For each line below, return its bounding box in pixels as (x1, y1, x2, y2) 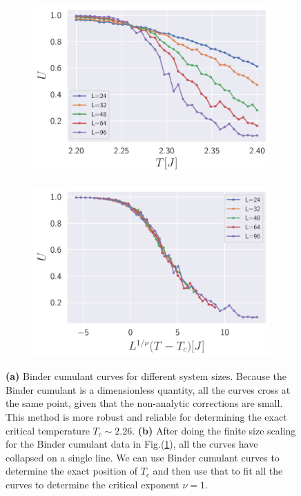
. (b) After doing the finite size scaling (132, 423, 296, 437)
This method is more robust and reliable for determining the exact (6, 409, 287, 423)
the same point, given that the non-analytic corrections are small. (6, 396, 283, 410)
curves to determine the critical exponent (6, 477, 179, 491)
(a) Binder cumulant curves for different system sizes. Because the (6, 369, 287, 383)
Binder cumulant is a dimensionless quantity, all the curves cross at (6, 382, 291, 397)
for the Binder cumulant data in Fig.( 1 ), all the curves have (6, 437, 258, 451)
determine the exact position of (6, 464, 138, 478)
